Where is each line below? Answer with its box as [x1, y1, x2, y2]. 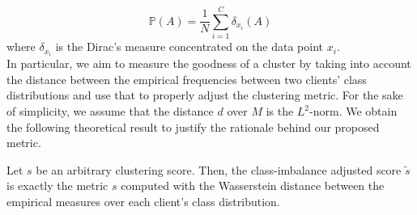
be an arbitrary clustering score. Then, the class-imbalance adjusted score [36, 161, 402, 178]
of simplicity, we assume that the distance [6, 103, 214, 119]
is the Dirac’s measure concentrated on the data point [55, 38, 324, 55]
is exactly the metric [6, 177, 109, 194]
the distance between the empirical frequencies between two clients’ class [6, 70, 367, 87]
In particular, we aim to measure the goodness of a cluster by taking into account [6, 55, 411, 72]
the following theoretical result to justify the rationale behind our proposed [6, 118, 380, 135]
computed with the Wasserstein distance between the [121, 177, 385, 194]
